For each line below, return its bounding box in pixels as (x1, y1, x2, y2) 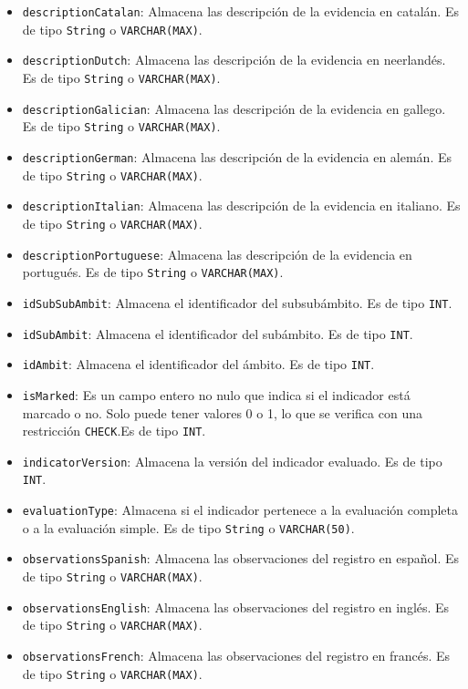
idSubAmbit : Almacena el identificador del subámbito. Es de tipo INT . (22, 324, 413, 343)
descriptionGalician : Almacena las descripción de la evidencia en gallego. (22, 98, 446, 118)
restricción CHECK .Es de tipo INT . (22, 421, 206, 440)
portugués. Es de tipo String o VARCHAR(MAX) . (22, 262, 284, 282)
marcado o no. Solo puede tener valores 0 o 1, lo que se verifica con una (22, 403, 422, 422)
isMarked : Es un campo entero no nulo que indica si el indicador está (22, 385, 411, 404)
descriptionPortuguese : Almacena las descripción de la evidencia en (22, 244, 412, 263)
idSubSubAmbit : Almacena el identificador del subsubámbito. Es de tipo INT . (22, 293, 452, 312)
